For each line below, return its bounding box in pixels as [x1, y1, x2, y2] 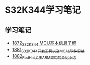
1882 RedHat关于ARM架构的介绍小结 [12, 53, 76, 60]
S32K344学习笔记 [5, 4, 81, 16]
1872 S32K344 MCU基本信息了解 [12, 40, 76, 47]
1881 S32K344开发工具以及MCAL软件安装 [12, 46, 85, 54]
